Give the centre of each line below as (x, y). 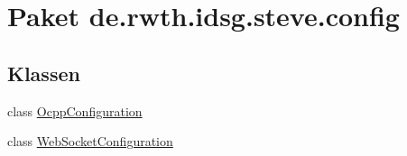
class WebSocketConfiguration (90, 141)
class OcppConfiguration (75, 110)
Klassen (44, 73)
